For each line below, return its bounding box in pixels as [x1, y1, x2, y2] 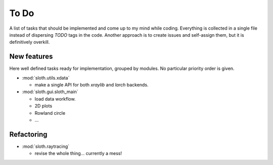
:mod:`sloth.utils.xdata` [22, 74, 70, 80]
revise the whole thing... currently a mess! [34, 150, 122, 156]
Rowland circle [34, 110, 66, 116]
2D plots [34, 103, 53, 109]
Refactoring [9, 130, 48, 138]
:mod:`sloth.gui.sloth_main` [22, 89, 78, 95]
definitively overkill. [9, 39, 50, 45]
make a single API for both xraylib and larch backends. [34, 82, 149, 88]
